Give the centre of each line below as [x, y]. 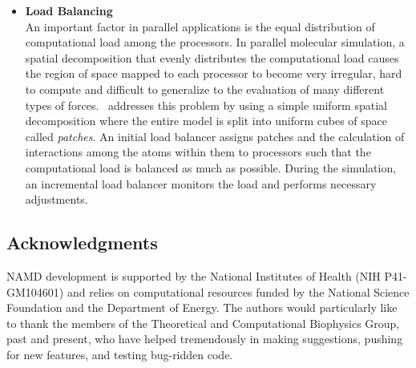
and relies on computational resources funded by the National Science [238, 291]
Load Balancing [69, 10]
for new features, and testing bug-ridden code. [120, 354]
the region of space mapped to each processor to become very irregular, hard [214, 73]
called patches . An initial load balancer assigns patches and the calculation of [215, 136]
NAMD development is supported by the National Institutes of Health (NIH [194, 275]
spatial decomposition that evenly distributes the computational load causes [212, 57]
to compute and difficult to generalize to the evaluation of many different [205, 89]
